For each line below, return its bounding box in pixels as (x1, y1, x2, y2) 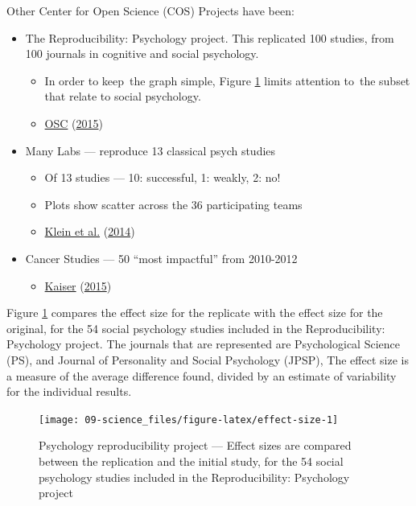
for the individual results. (6, 383, 132, 400)
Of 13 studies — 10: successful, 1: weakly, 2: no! (44, 169, 281, 186)
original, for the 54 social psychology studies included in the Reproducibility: (6, 319, 385, 336)
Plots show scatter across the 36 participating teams (44, 195, 303, 212)
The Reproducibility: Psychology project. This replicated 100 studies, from (25, 29, 394, 46)
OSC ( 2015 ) (44, 114, 103, 131)
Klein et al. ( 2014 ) (44, 223, 135, 240)
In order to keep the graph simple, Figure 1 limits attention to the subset (44, 72, 410, 88)
